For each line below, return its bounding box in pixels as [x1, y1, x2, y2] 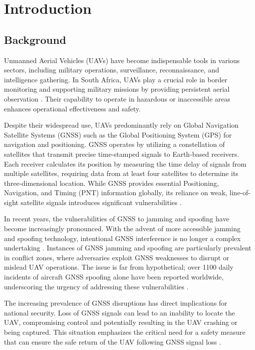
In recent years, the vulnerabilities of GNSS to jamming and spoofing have [4, 213, 229, 224]
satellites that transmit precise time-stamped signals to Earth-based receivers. [4, 148, 239, 159]
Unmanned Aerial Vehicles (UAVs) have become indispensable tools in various [4, 55, 240, 65]
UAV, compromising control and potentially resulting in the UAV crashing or [4, 317, 238, 327]
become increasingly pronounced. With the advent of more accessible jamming [4, 223, 241, 234]
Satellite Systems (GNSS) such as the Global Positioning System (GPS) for [4, 129, 232, 140]
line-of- [229, 187, 251, 198]
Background [4, 32, 67, 47]
